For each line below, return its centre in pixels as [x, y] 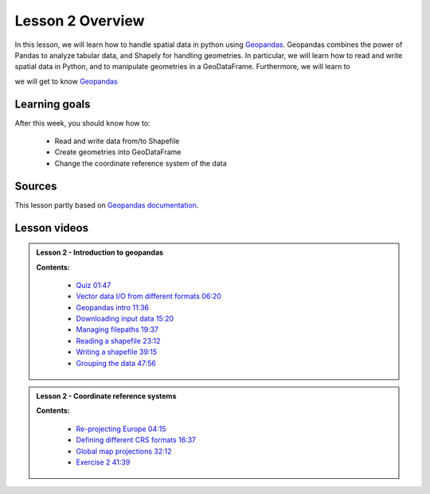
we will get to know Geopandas [66, 81]
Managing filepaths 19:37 [117, 329]
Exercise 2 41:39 [103, 462]
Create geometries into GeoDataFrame [118, 152]
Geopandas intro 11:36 [112, 307]
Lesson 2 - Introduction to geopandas [100, 253]
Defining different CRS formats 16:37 [136, 440]
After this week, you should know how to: [82, 123]
